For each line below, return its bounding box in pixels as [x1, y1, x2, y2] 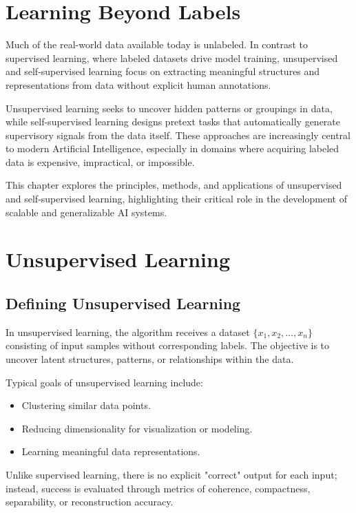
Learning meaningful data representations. [21, 444, 200, 459]
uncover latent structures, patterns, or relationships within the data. [6, 352, 294, 366]
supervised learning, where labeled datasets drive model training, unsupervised [6, 50, 338, 65]
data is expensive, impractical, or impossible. [6, 154, 195, 169]
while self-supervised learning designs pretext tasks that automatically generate [6, 114, 341, 129]
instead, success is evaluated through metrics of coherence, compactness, [6, 481, 311, 495]
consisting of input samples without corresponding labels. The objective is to [6, 338, 330, 353]
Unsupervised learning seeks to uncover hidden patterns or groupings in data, [6, 101, 333, 115]
